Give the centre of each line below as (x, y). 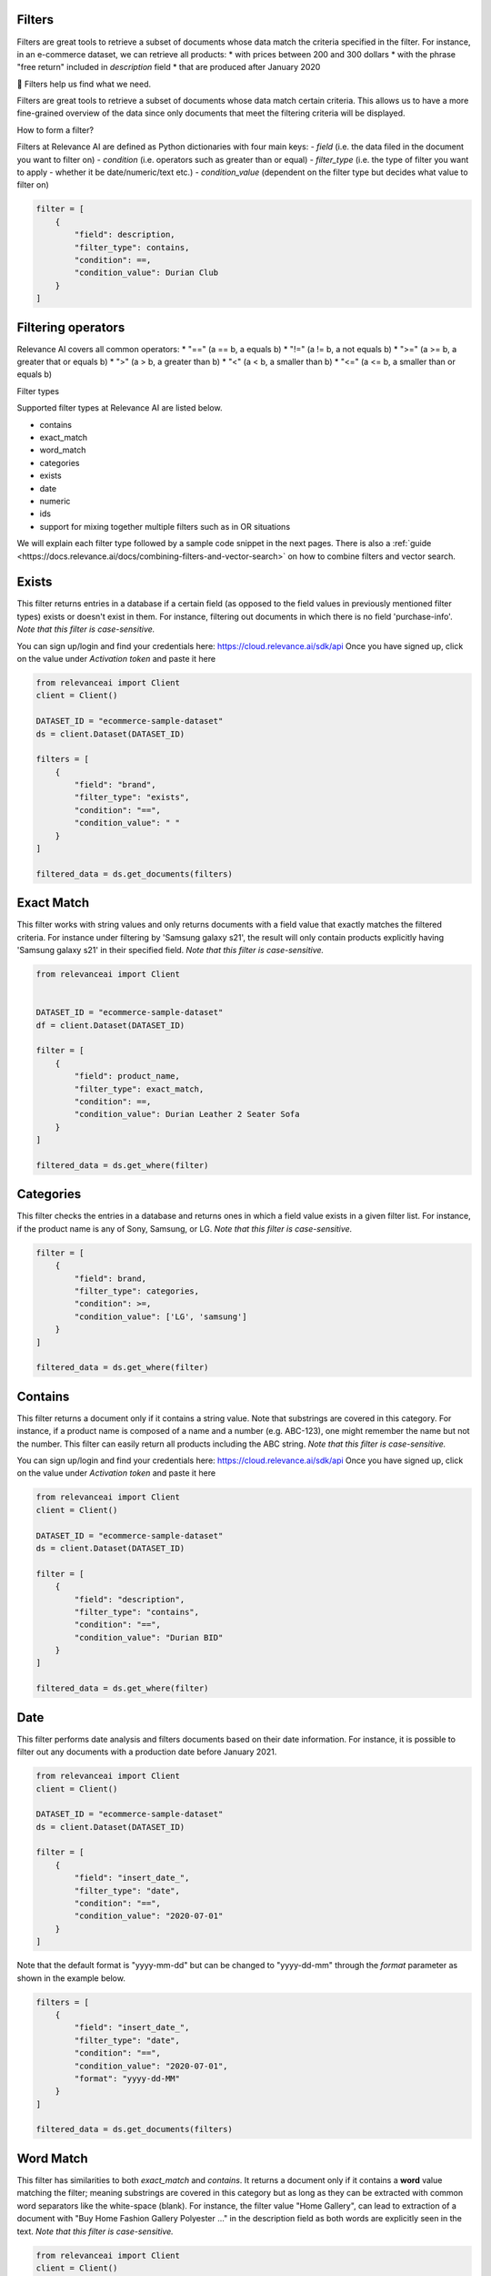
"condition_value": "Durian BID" (149, 1637)
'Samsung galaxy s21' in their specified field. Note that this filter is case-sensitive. (170, 950)
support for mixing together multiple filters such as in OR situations (165, 526)
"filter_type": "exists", (132, 798)
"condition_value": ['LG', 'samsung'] (160, 1316)
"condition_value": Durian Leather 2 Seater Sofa (187, 1114)
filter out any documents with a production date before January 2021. (147, 1752)
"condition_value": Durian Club (146, 273)
